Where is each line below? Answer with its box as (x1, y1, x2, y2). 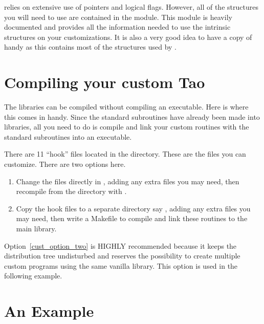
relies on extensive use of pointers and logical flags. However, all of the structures (4, 2, 258, 12)
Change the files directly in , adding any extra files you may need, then (16, 176, 239, 186)
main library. (16, 223, 57, 234)
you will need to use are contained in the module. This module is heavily (4, 11, 232, 22)
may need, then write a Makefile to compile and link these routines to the (16, 213, 248, 224)
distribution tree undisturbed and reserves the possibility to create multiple (4, 250, 240, 261)
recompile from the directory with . (16, 186, 127, 197)
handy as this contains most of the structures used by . (4, 41, 177, 52)
